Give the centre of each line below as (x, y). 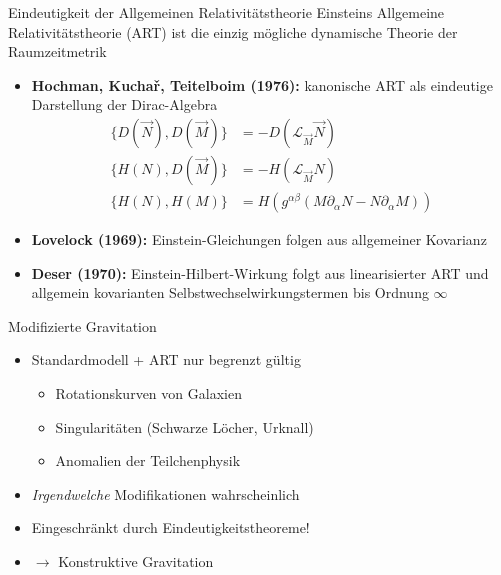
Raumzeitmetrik (57, 51)
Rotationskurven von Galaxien (148, 393)
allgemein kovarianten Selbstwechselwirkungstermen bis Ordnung (230, 292)
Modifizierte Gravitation (82, 325)
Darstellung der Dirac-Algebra (124, 104)
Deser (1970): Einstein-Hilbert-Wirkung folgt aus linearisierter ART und (260, 272)
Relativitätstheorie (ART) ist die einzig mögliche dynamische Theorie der (233, 31)
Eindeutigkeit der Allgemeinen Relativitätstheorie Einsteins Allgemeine (226, 12)
